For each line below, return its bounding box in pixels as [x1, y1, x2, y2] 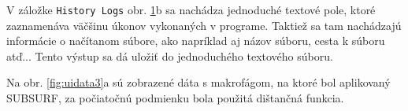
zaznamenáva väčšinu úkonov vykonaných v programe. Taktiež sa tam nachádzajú [6, 17, 402, 33]
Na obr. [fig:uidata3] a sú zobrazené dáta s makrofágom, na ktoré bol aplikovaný [6, 74, 391, 91]
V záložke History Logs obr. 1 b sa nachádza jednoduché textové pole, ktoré [6, 2, 376, 17]
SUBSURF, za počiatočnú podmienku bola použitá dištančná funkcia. [6, 90, 344, 106]
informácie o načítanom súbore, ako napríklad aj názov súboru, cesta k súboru [6, 32, 385, 49]
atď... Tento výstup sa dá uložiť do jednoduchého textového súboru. [6, 47, 333, 64]
